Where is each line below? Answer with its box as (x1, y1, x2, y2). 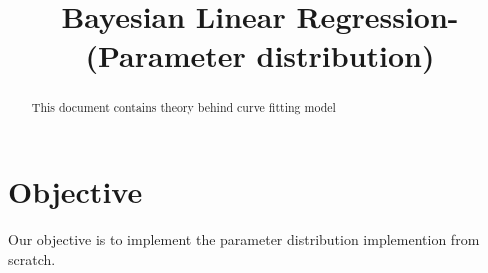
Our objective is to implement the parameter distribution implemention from (8, 228, 480, 249)
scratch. (8, 248, 56, 269)
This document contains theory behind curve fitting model (31, 99, 336, 116)
